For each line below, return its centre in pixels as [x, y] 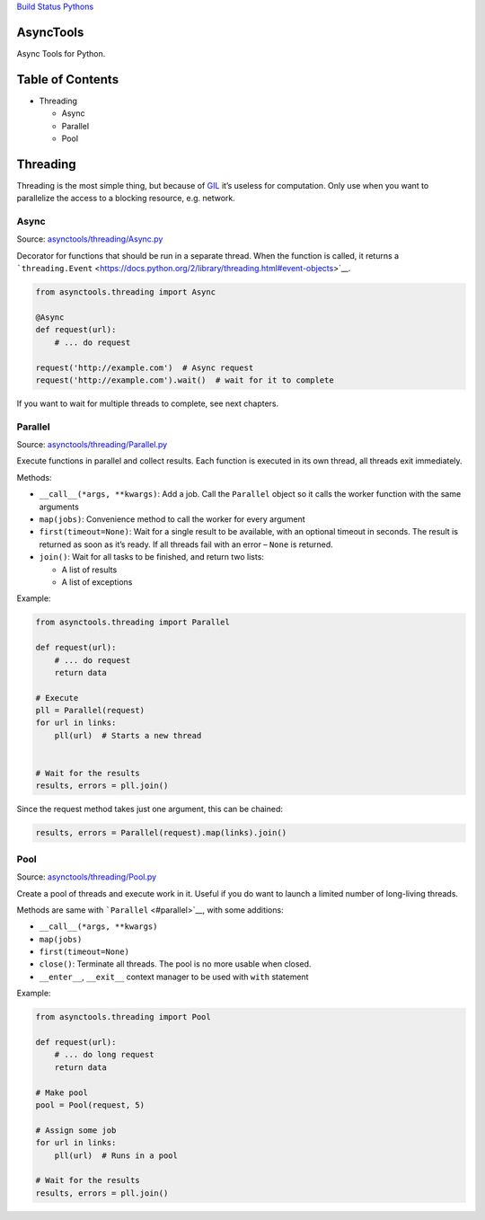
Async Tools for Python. [61, 53]
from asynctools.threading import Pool [123, 1017]
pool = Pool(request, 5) [90, 1105]
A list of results [89, 570]
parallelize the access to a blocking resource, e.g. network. [126, 199]
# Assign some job [76, 1130]
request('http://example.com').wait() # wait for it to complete [185, 380]
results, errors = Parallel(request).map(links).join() [161, 833]
